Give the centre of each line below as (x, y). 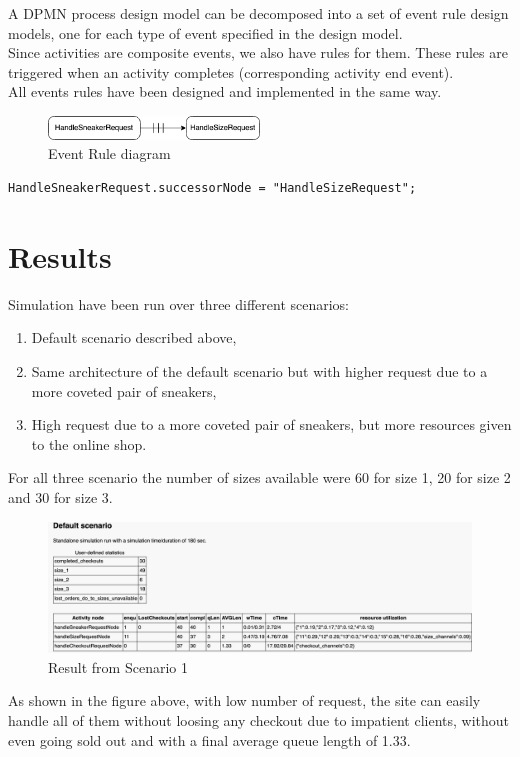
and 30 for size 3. (60, 496)
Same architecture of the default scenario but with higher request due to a (259, 370)
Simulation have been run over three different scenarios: (179, 303)
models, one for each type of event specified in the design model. (205, 32)
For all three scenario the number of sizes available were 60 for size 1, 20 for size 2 (259, 477)
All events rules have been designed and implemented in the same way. (225, 91)
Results (60, 255)
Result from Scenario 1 (118, 666)
